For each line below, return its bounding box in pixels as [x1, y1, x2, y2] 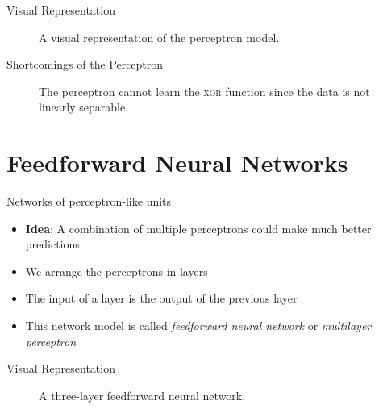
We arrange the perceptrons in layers [25, 262, 208, 279]
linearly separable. [39, 98, 129, 115]
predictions [25, 236, 80, 252]
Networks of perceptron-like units [6, 193, 172, 210]
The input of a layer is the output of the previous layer [25, 290, 298, 307]
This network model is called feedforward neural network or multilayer [25, 317, 372, 334]
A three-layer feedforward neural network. [39, 386, 246, 403]
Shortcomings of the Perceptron [6, 56, 164, 73]
